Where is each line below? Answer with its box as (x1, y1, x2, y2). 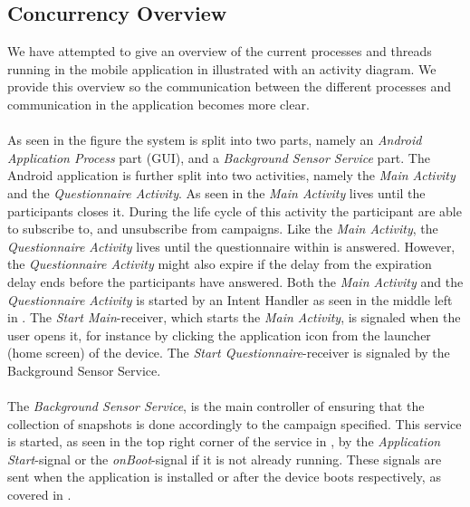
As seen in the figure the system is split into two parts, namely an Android (7, 130, 422, 149)
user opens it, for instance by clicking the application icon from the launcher (7, 325, 431, 344)
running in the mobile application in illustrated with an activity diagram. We (7, 59, 436, 78)
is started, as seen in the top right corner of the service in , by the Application (7, 432, 441, 451)
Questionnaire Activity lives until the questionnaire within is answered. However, (7, 236, 456, 255)
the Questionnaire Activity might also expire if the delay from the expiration (7, 254, 432, 273)
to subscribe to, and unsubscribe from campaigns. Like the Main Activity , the (7, 219, 438, 238)
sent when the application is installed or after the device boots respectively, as (7, 467, 441, 486)
